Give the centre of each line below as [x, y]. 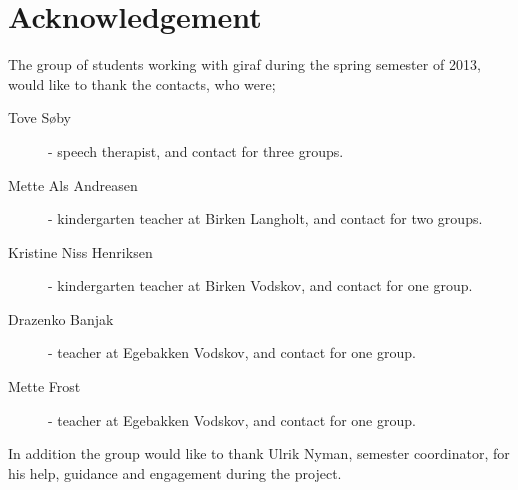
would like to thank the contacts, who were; [142, 83]
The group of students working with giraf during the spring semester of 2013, [244, 64]
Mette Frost [44, 386]
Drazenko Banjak [61, 318]
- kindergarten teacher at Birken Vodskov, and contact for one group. [260, 285]
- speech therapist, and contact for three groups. [196, 150]
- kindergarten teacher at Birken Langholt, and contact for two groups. [265, 218]
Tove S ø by [40, 117]
